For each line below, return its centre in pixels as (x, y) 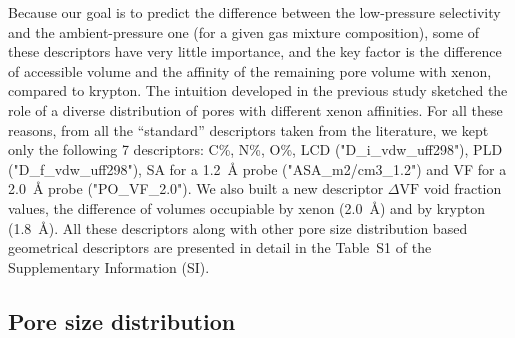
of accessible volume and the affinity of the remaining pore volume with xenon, (250, 70)
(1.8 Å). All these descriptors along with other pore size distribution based (238, 227)
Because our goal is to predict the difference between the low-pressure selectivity (254, 12)
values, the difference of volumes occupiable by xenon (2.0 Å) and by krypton (247, 207)
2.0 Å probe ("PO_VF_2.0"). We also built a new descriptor (196, 188)
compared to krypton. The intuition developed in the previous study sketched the (258, 90)
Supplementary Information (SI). (109, 266)
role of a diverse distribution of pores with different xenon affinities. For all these (255, 109)
